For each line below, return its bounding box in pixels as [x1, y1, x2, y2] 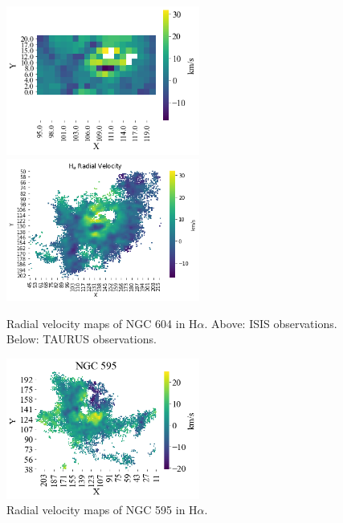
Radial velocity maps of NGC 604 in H [6, 314, 198, 331]
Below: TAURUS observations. [6, 330, 157, 347]
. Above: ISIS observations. [204, 314, 337, 331]
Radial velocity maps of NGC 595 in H [6, 501, 198, 518]
